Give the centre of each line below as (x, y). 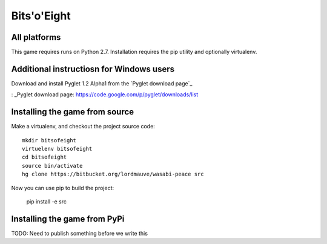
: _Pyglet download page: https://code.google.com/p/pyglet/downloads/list (105, 94)
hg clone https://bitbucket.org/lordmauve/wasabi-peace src (113, 174)
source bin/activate (52, 166)
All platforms (36, 37)
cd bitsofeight (45, 157)
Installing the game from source (73, 112)
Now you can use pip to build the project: (63, 188)
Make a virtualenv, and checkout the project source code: (83, 127)
